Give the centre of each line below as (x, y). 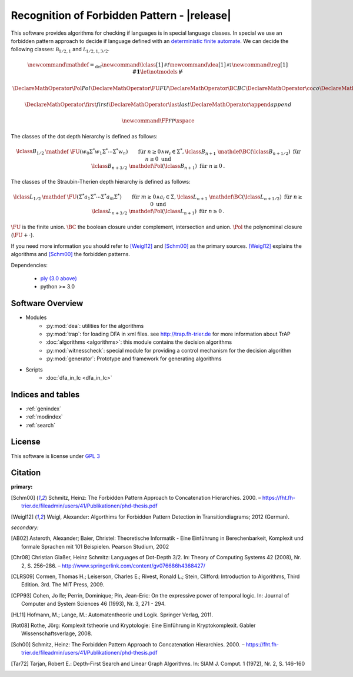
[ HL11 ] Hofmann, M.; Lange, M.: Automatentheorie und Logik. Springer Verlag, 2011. (112, 615)
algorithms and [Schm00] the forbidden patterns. (71, 254)
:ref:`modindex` (44, 417)
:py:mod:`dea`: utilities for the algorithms (95, 326)
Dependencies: (29, 265)
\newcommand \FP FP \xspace (158, 121)
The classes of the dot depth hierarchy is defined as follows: (84, 136)
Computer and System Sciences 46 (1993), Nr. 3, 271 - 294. (94, 604)
